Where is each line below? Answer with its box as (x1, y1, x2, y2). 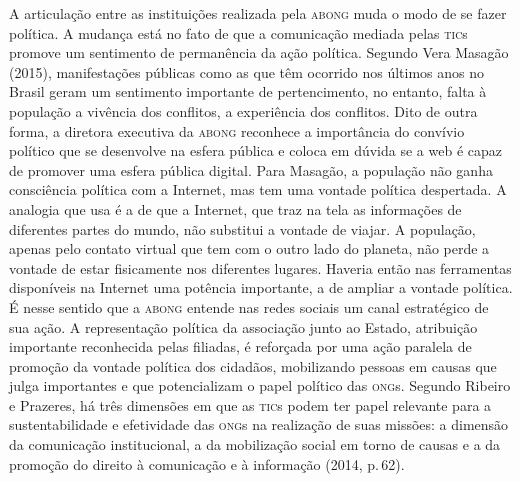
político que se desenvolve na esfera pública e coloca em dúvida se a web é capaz (9, 140, 502, 161)
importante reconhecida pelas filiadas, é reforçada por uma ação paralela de (9, 336, 472, 357)
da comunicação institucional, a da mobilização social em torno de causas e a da (9, 434, 501, 455)
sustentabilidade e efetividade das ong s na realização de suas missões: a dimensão (9, 414, 509, 435)
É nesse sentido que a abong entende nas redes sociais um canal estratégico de (9, 296, 489, 317)
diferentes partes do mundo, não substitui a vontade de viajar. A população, (9, 218, 476, 239)
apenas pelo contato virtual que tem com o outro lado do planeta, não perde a (9, 238, 490, 259)
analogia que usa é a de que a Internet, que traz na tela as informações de (9, 198, 462, 219)
